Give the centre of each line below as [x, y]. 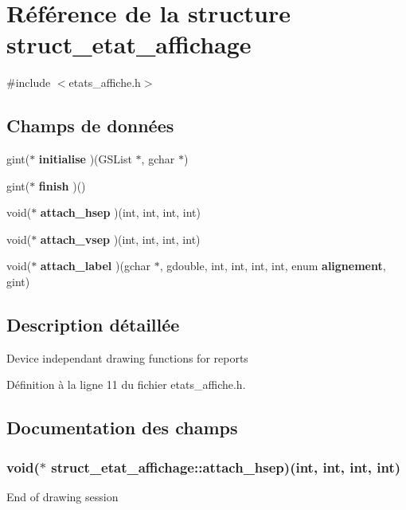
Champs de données [90, 126]
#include [29, 82]
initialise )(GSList [85, 159]
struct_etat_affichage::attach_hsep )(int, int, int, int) [226, 467]
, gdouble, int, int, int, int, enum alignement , [273, 266]
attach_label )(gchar [95, 266]
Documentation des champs [122, 428]
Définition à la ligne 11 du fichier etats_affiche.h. [126, 384]
